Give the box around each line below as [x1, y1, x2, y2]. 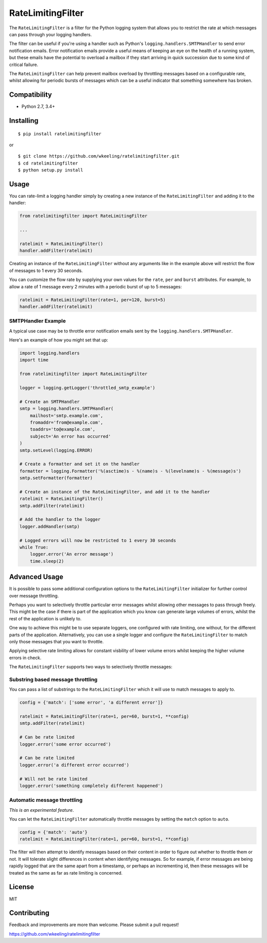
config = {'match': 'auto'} [19, 830, 88, 835]
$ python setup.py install [18, 167, 84, 173]
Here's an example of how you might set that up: [9, 337, 108, 343]
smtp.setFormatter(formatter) [19, 475, 93, 481]
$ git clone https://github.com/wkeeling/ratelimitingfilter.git [18, 154, 180, 159]
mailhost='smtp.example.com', [30, 413, 103, 418]
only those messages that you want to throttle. [9, 638, 104, 644]
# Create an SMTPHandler [19, 399, 80, 404]
